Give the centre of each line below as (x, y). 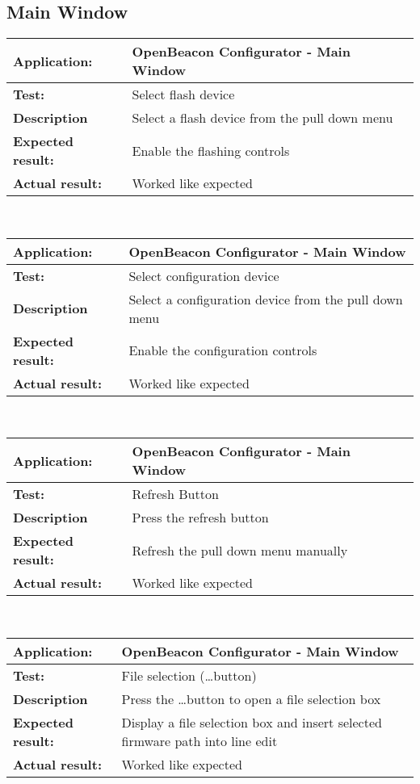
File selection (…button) (189, 675)
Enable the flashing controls (211, 150)
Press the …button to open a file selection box (251, 698)
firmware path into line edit (199, 740)
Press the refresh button (200, 518)
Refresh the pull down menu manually (240, 550)
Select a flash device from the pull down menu (262, 118)
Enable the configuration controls (223, 350)
